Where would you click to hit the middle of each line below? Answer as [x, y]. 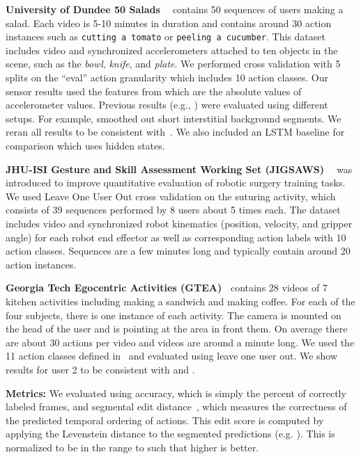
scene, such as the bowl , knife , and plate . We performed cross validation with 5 [173, 64]
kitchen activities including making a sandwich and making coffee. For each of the [180, 301]
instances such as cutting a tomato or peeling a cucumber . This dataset [166, 37]
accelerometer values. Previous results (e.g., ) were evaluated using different [167, 105]
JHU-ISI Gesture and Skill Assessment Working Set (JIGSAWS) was [179, 169]
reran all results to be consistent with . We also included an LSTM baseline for [175, 132]
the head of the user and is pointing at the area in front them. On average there [177, 329]
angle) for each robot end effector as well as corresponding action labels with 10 [176, 237]
